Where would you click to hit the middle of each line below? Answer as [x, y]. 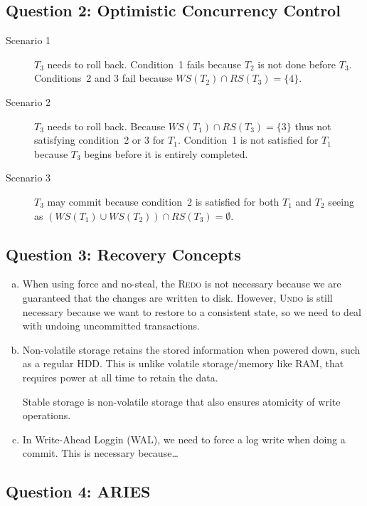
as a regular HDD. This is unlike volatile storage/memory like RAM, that [183, 363]
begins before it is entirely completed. [166, 153]
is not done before [297, 64]
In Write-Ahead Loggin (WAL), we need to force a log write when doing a [184, 439]
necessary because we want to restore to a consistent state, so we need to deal [192, 311]
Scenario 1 [28, 40]
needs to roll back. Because [106, 126]
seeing [341, 201]
